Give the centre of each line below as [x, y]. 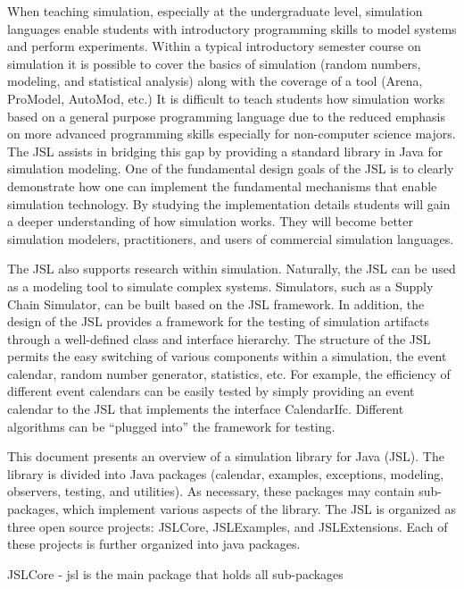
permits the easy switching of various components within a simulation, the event [227, 356]
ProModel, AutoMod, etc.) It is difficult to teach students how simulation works [226, 98]
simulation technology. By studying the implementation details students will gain [229, 203]
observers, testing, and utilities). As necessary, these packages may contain [211, 491]
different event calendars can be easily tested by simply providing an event [211, 391]
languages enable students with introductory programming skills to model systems [232, 28]
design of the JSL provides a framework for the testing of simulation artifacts [219, 321]
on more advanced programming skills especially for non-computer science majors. [232, 134]
